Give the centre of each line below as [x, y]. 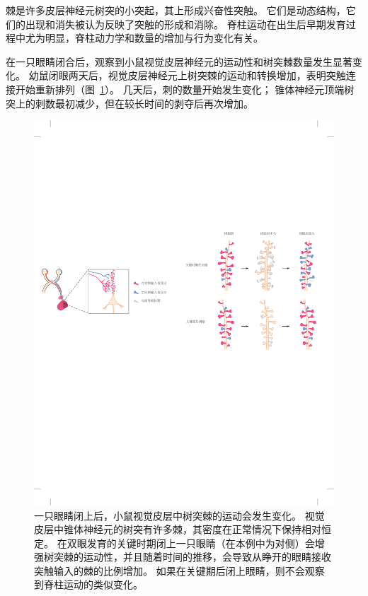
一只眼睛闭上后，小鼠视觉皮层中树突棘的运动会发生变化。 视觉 [179, 515]
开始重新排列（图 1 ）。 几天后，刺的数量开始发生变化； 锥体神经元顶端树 [185, 89]
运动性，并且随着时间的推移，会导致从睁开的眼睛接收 [207, 557]
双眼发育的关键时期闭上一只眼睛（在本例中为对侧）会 [191, 543]
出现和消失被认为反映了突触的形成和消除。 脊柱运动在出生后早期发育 [185, 24]
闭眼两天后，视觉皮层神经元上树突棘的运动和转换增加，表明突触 [197, 75]
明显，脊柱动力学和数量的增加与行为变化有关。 [154, 38]
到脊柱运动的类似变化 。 [88, 584]
